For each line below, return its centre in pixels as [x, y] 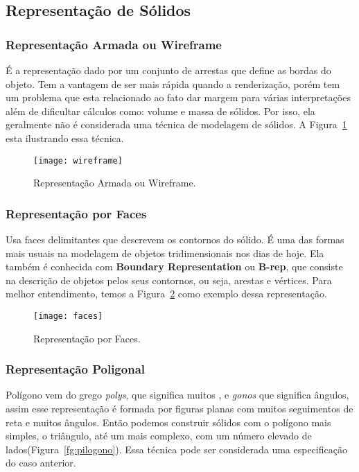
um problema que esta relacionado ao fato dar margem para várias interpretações [178, 97]
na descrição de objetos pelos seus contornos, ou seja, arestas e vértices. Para [169, 280]
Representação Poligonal [75, 369]
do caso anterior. [41, 463]
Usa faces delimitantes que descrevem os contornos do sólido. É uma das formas [175, 239]
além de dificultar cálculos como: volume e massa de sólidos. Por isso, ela [160, 111]
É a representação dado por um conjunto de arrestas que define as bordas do [168, 70]
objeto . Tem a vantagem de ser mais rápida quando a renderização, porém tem [173, 84]
